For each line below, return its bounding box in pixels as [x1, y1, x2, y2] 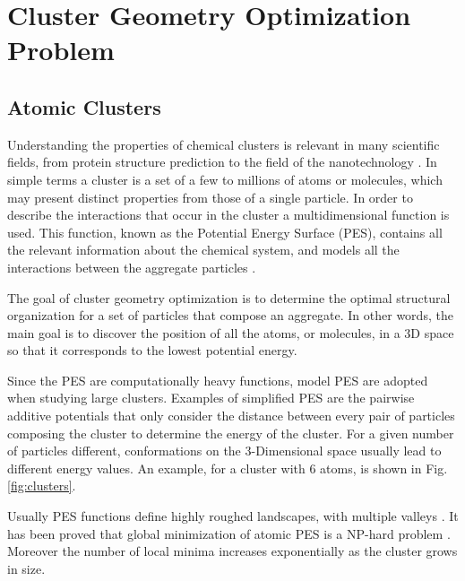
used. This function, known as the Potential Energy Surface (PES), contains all [7, 222, 443, 241]
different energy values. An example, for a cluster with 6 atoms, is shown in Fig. [7, 458, 448, 477]
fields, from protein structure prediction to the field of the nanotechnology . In [7, 152, 437, 171]
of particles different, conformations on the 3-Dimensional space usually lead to [7, 441, 442, 460]
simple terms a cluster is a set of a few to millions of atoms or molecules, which [7, 169, 443, 188]
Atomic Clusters [7, 92, 161, 120]
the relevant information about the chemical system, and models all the [7, 240, 400, 259]
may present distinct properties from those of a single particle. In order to [7, 187, 413, 206]
